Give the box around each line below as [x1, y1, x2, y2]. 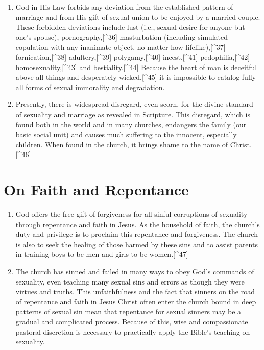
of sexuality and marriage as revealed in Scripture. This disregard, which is [15, 108, 250, 119]
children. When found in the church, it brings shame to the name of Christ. [15, 139, 252, 149]
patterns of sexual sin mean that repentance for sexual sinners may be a [15, 306, 242, 317]
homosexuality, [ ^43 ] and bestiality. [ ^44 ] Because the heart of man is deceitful [15, 61, 257, 72]
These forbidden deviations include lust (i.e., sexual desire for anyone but [15, 21, 245, 32]
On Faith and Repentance [4, 179, 189, 200]
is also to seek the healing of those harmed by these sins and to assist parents [15, 238, 258, 249]
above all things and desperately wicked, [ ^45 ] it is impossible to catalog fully [15, 72, 256, 82]
